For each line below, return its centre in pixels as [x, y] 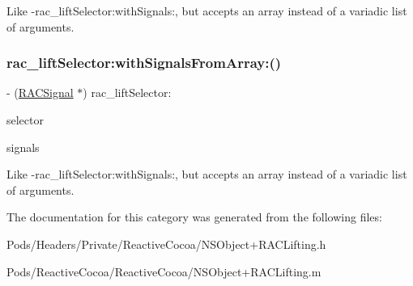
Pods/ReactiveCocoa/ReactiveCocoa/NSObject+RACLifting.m [164, 271]
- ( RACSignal [40, 93]
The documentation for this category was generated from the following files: [194, 217]
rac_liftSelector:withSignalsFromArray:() [144, 63]
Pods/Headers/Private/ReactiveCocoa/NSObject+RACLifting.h [166, 244]
